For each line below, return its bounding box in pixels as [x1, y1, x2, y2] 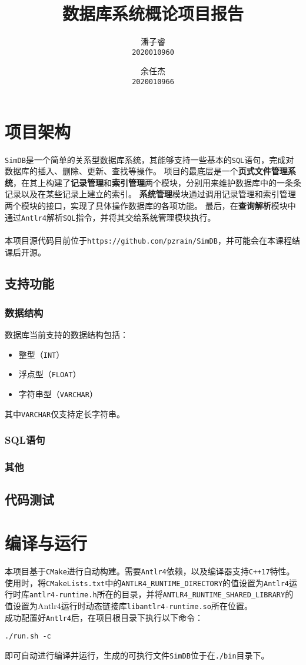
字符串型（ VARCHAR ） [18, 388, 98, 400]
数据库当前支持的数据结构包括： [5, 328, 128, 341]
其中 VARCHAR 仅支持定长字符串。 [5, 407, 125, 420]
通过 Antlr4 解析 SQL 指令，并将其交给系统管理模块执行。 [5, 211, 216, 223]
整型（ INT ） [18, 348, 65, 360]
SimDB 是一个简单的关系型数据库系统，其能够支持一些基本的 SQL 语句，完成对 [5, 153, 294, 165]
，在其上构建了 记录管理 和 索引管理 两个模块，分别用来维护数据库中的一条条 [13, 176, 301, 188]
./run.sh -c [5, 632, 51, 641]
